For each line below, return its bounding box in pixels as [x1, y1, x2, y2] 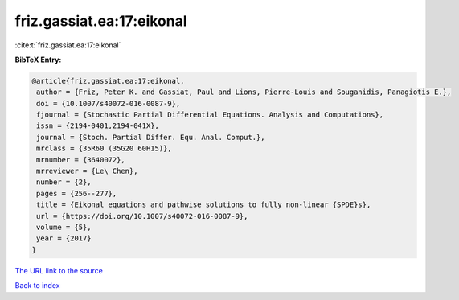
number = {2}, [36, 178, 92, 187]
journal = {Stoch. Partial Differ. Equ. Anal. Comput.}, [36, 133, 265, 142]
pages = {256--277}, [36, 189, 117, 198]
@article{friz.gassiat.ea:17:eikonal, [31, 76, 185, 85]
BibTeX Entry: [14, 55, 62, 64]
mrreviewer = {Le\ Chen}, [36, 166, 138, 176]
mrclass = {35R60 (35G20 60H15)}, [36, 144, 172, 153]
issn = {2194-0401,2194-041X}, [36, 121, 160, 130]
